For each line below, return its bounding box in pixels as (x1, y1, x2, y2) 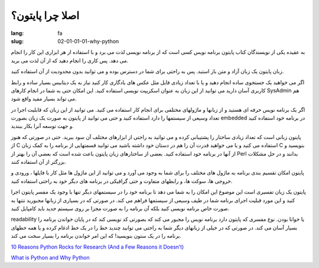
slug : (11, 37, 24, 44)
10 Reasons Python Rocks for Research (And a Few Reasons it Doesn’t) (11, 243, 184, 250)
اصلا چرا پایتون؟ (11, 9, 80, 22)
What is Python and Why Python (11, 254, 90, 261)
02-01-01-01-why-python (57, 37, 119, 44)
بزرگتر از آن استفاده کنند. (11, 159, 66, 166)
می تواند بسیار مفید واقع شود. (11, 95, 77, 102)
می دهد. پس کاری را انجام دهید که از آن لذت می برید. (11, 57, 129, 64)
